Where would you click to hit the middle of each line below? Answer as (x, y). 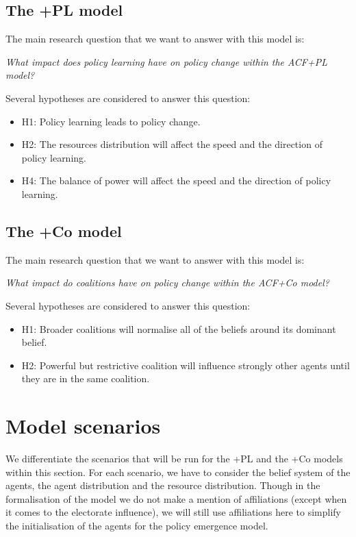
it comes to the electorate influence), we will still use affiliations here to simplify (174, 512)
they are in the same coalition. (86, 378)
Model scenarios (83, 426)
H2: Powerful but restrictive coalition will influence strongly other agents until (186, 365)
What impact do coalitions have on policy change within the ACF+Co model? (167, 283)
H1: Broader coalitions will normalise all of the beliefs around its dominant (179, 328)
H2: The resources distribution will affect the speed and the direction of (172, 144)
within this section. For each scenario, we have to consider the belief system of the (178, 472)
